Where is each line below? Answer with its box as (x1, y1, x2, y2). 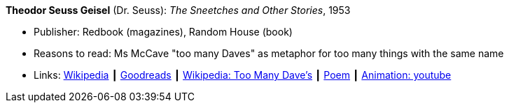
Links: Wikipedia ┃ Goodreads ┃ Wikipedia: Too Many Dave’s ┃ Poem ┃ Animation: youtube (34, 69, 452, 81)
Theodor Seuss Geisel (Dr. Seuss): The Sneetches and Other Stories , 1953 (6, 4, 351, 16)
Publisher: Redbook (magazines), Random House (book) (34, 26, 293, 38)
